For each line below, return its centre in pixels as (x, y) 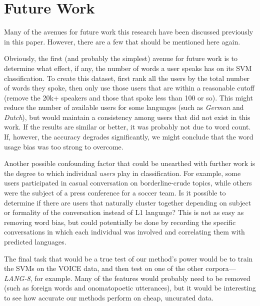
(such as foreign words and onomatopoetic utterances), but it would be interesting (130, 288)
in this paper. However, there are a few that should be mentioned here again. (122, 41)
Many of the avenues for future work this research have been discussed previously (129, 32)
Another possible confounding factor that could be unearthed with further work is (130, 163)
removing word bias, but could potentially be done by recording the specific (120, 222)
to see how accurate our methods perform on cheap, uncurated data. (109, 297)
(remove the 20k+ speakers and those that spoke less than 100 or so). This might (129, 97)
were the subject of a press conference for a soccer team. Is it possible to (115, 193)
